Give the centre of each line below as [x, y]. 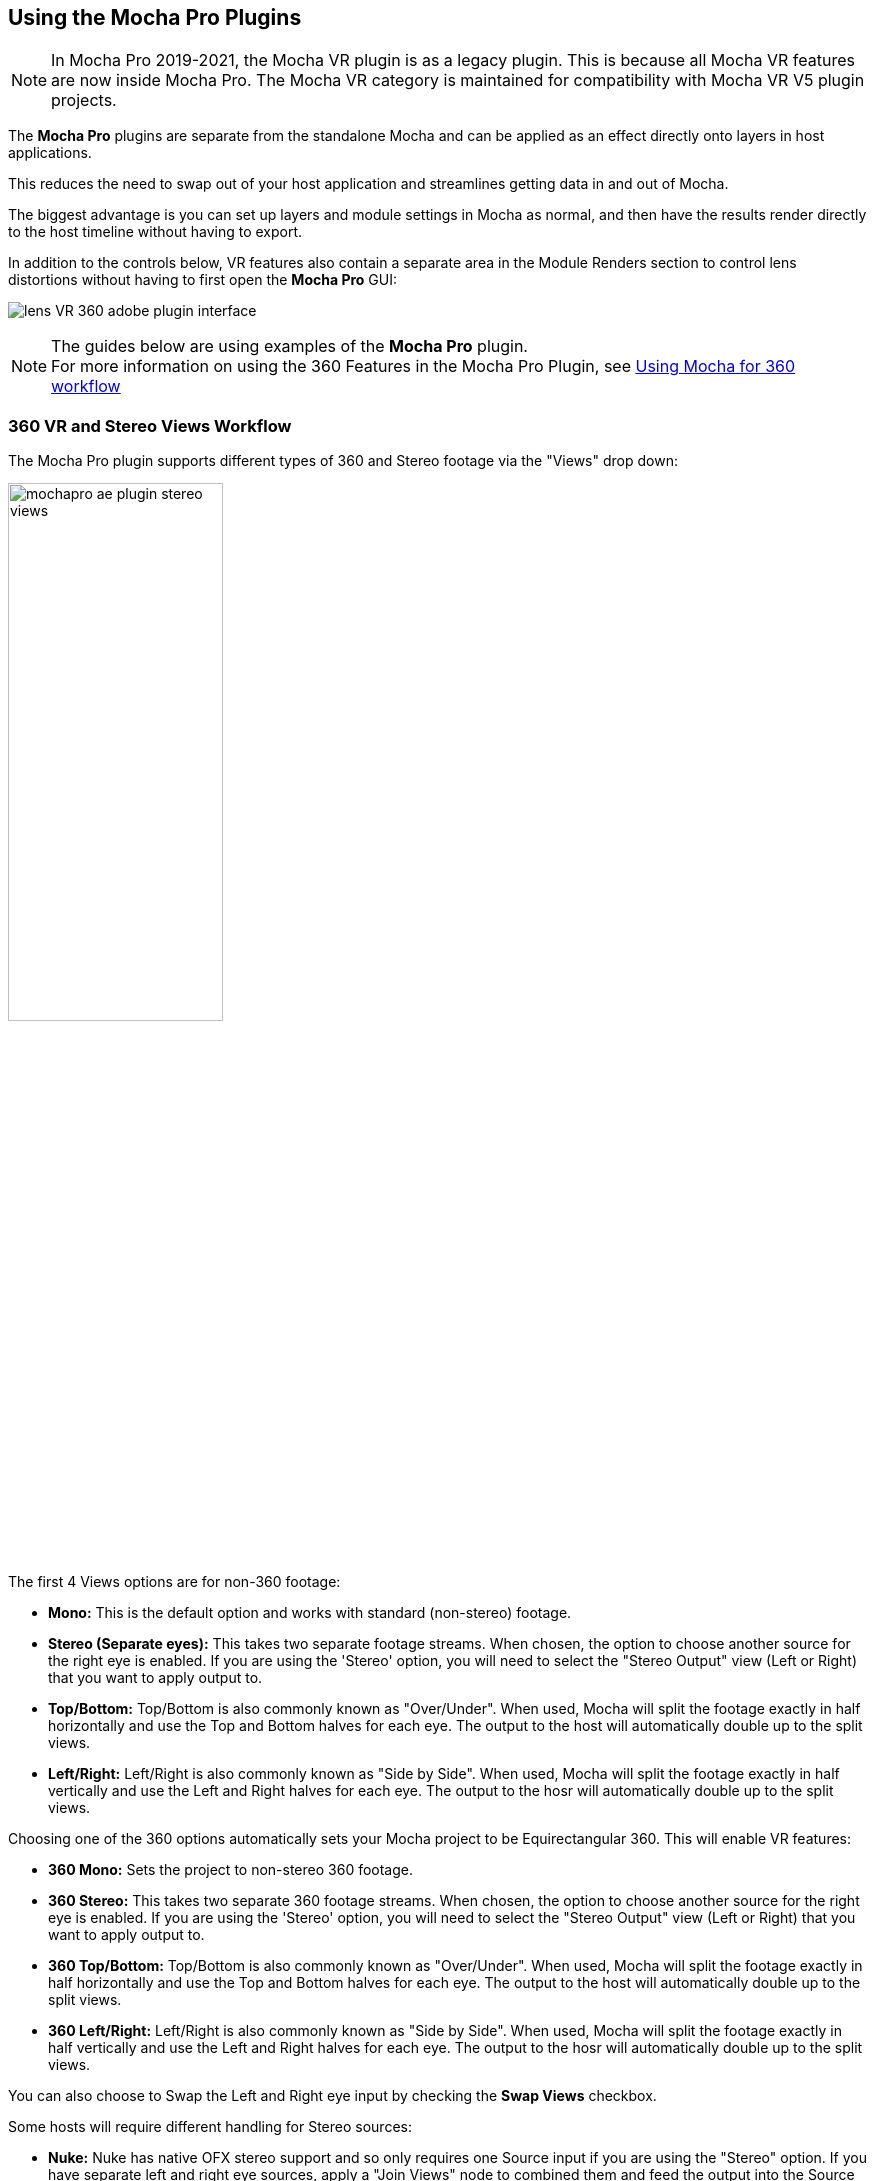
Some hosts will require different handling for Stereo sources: [210, 2127]
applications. [50, 153]
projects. [84, 100]
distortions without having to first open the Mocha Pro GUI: [202, 280]
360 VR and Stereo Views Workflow [150, 425]
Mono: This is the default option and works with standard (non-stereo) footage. [310, 1613]
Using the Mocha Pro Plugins [155, 17]
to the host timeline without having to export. [155, 232]
